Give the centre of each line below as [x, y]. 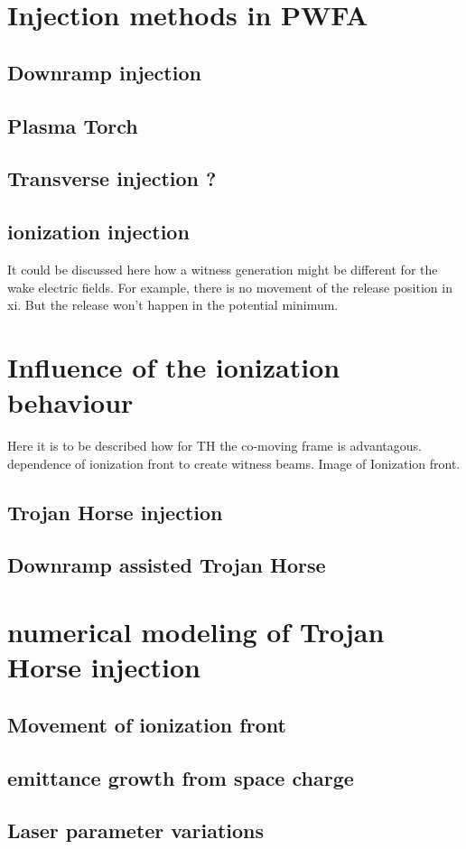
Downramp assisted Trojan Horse [167, 565]
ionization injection [98, 232]
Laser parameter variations [136, 830]
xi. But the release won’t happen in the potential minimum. [173, 305]
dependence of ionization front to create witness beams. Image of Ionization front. [234, 463]
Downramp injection [104, 72]
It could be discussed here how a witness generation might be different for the [223, 269]
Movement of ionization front [147, 724]
